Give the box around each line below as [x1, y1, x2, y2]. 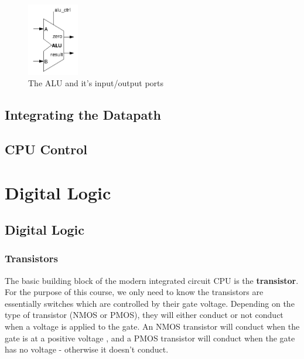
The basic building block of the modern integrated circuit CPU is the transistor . [5, 274, 299, 286]
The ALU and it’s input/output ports [28, 77, 164, 89]
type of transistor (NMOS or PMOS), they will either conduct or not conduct [5, 309, 283, 321]
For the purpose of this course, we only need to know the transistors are [5, 286, 264, 298]
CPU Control [5, 140, 87, 158]
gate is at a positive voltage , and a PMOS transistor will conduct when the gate [5, 331, 295, 344]
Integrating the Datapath [5, 106, 162, 124]
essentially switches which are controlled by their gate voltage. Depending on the [5, 297, 295, 309]
